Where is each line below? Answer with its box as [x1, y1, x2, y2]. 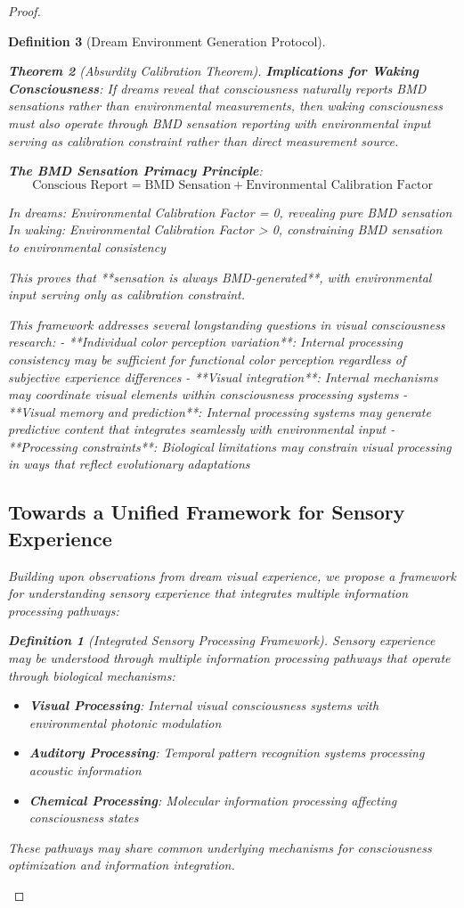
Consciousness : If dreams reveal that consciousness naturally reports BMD [8, 78, 427, 97]
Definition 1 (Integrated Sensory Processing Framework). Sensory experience [8, 631, 436, 650]
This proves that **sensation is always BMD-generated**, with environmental [8, 267, 432, 286]
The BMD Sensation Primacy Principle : [8, 161, 263, 180]
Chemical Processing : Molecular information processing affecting [28, 790, 397, 809]
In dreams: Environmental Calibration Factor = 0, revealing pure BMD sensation [8, 202, 452, 221]
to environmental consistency [8, 237, 166, 256]
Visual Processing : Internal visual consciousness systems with [28, 696, 379, 715]
